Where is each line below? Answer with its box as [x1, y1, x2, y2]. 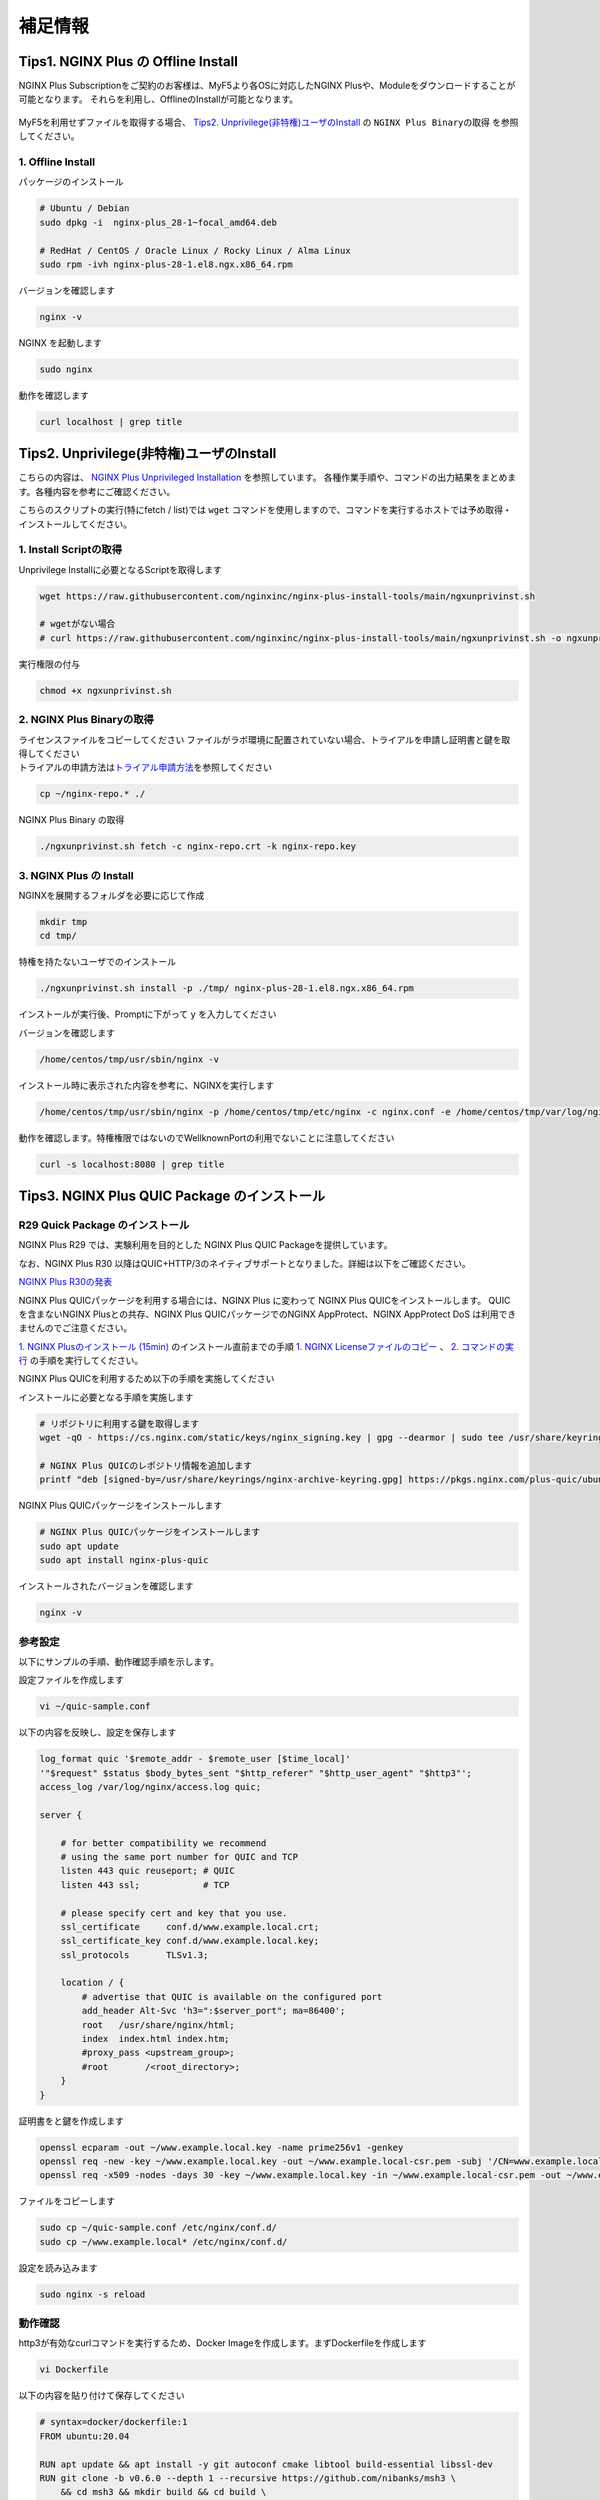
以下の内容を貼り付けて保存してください [18, 2390, 185, 2402]
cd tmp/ [39, 930, 77, 942]
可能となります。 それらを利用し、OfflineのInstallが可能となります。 [18, 93, 299, 105]
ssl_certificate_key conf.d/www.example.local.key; [60, 1935, 320, 1947]
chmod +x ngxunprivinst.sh [39, 685, 172, 696]
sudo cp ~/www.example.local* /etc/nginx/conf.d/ [39, 2236, 288, 2247]
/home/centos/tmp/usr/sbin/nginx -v [39, 1053, 220, 1065]
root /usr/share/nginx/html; [81, 2019, 235, 2030]
